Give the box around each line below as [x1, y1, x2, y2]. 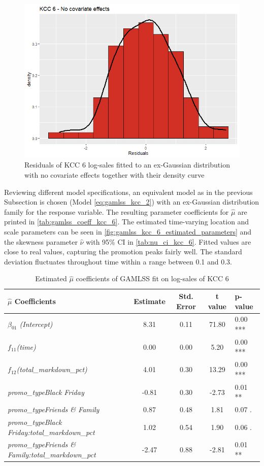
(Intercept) [19, 318, 53, 329]
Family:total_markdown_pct [8, 449, 96, 460]
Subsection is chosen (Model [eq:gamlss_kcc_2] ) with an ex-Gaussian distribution [4, 196, 259, 207]
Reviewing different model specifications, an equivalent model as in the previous [4, 186, 253, 197]
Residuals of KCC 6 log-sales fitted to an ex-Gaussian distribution [24, 159, 230, 170]
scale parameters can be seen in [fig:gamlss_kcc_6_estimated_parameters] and [4, 226, 252, 237]
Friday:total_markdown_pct [8, 426, 95, 437]
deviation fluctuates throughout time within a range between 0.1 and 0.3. [4, 256, 232, 267]
